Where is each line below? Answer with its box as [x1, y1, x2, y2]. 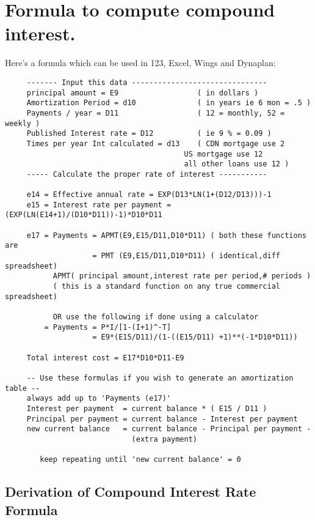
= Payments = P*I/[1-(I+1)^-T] [44, 322, 172, 332]
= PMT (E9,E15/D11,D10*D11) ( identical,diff [92, 251, 281, 261]
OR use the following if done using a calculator [52, 313, 259, 321]
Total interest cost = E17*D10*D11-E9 [26, 353, 184, 362]
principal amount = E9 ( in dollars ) [26, 88, 259, 97]
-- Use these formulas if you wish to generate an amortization [26, 373, 294, 382]
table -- [5, 384, 40, 393]
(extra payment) [131, 434, 197, 444]
